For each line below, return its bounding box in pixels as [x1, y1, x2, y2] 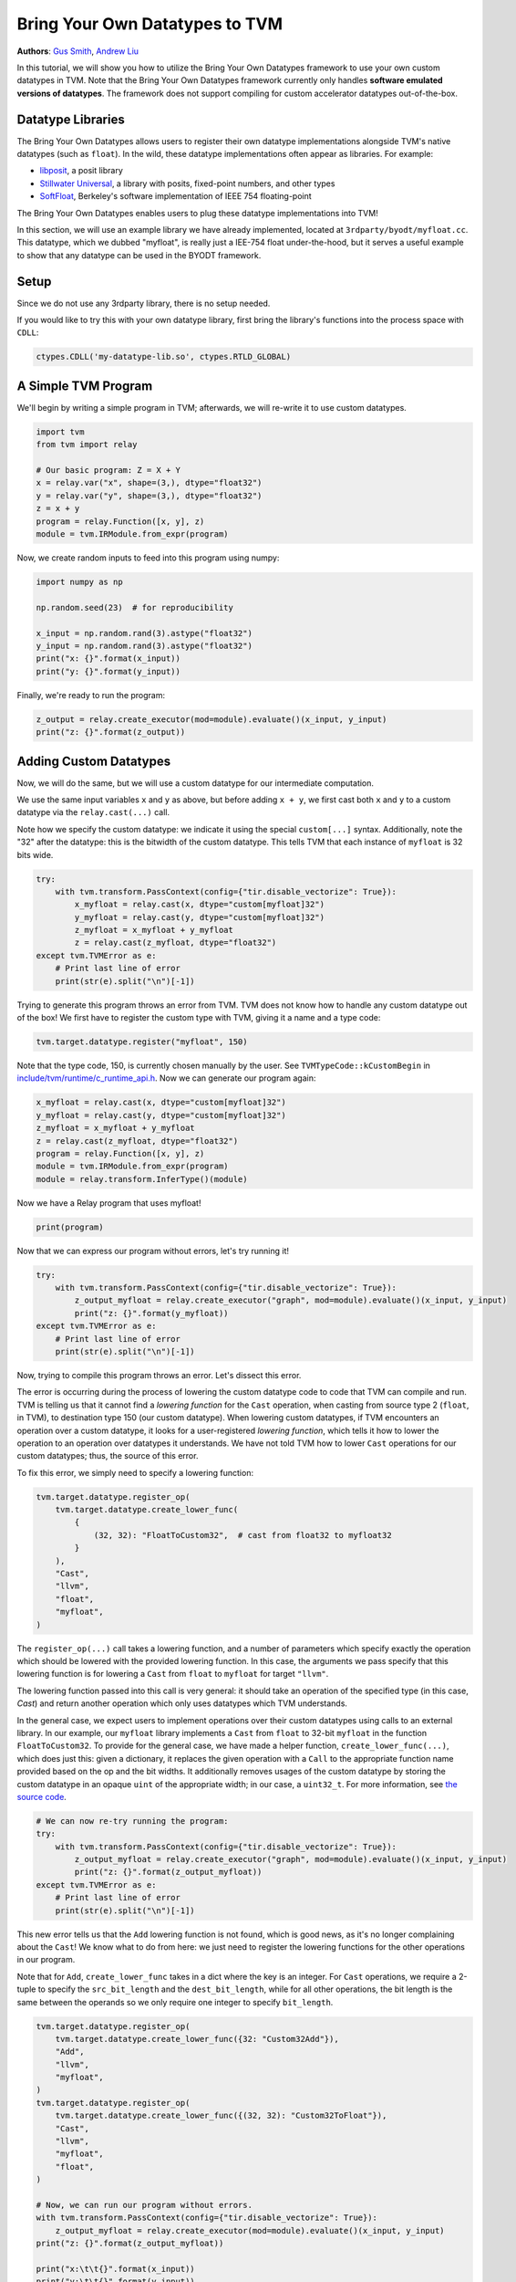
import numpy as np [36, 577, 123, 587]
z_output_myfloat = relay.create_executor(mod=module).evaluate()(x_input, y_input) [55, 2225, 446, 2235]
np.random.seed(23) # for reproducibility [36, 602, 234, 612]
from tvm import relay [36, 439, 138, 450]
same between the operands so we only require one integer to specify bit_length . [16, 1996, 334, 2007]
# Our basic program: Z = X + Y [36, 466, 181, 476]
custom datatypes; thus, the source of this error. [16, 1450, 199, 1461]
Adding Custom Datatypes [16, 753, 171, 769]
